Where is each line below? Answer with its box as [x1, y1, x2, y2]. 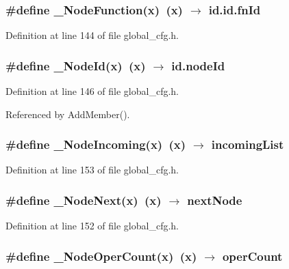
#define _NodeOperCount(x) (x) [5, 247, 197, 264]
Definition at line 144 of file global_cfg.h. [5, 28, 179, 42]
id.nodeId [171, 57, 225, 74]
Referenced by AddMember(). [5, 107, 130, 121]
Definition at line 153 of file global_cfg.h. [5, 162, 179, 177]
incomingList [211, 136, 284, 153]
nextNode [187, 191, 242, 208]
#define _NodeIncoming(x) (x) [5, 136, 186, 153]
